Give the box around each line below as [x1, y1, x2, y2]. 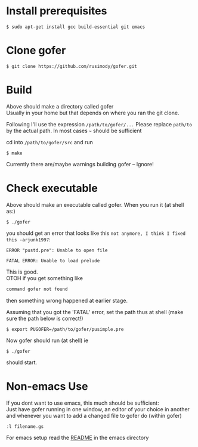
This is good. [6, 268, 38, 275]
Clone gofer [6, 44, 66, 57]
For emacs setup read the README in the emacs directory [6, 434, 149, 442]
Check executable [6, 182, 98, 195]
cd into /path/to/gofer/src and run [6, 138, 94, 145]
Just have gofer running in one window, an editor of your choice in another [6, 405, 190, 412]
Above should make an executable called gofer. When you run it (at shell [6, 201, 184, 208]
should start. [6, 359, 38, 366]
